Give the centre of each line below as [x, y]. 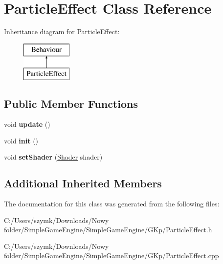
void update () [27, 124]
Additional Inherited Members [83, 183]
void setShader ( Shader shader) [53, 157]
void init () [21, 140]
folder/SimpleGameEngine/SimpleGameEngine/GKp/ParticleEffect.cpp [111, 255]
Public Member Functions [71, 104]
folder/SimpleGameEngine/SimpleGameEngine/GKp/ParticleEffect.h [108, 230]
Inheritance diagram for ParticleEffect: [62, 31]
